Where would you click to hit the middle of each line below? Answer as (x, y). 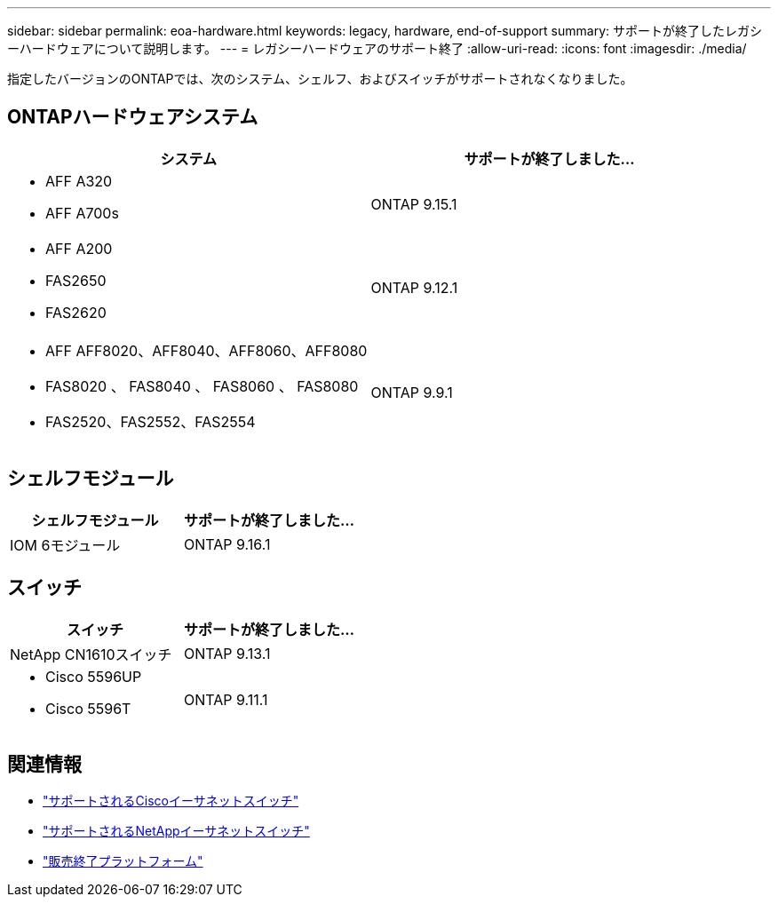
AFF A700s (82, 213)
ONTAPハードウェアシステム (133, 117)
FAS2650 (76, 280)
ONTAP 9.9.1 (412, 392)
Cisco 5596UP (94, 676)
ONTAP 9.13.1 (227, 653)
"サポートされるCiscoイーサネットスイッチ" (171, 801)
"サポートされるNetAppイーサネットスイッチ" (176, 831)
